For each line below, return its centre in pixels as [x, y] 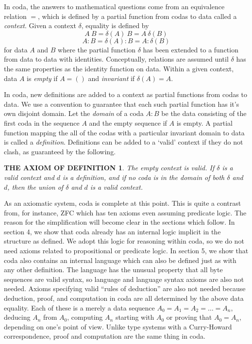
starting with [135, 317]
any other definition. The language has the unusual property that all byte [113, 270]
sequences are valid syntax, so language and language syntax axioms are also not [124, 279]
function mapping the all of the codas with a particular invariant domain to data [124, 132]
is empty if [42, 78]
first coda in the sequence [42, 123]
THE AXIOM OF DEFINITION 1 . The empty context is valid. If [109, 168]
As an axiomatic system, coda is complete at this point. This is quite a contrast [123, 203]
